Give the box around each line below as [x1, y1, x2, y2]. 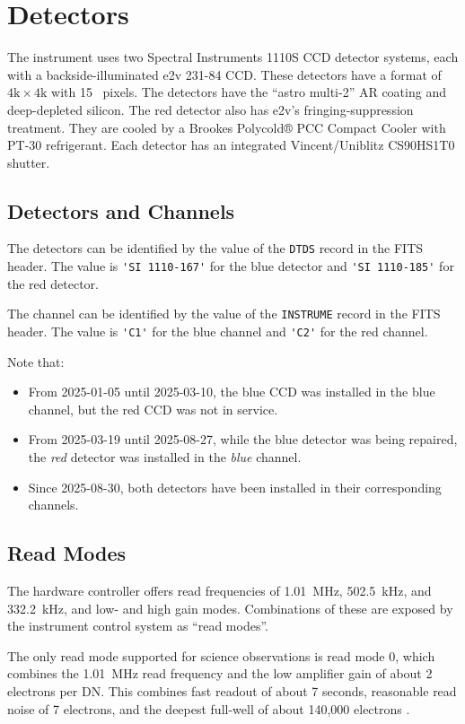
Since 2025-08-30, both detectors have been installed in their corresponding [28, 477, 442, 496]
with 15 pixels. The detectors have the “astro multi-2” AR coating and [51, 83, 446, 101]
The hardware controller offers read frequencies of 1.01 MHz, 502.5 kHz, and [7, 581, 432, 600]
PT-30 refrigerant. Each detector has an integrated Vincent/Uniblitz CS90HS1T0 [7, 135, 455, 154]
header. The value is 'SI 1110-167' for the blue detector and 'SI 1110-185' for [7, 257, 454, 275]
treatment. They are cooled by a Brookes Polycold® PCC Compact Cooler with [7, 118, 446, 136]
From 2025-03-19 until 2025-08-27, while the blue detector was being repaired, [28, 430, 458, 449]
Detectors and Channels [7, 196, 235, 224]
